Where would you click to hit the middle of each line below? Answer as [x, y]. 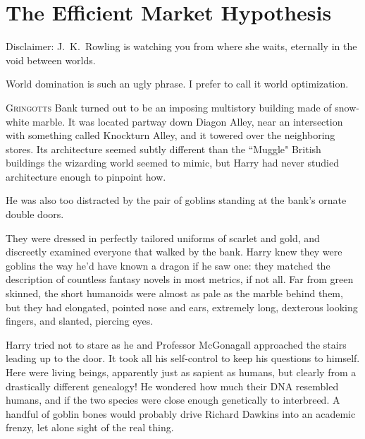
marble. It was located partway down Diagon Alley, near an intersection [188, 121]
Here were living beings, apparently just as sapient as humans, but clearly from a [181, 372]
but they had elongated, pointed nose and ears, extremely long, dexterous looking [182, 307]
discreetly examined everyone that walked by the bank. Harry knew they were [174, 252]
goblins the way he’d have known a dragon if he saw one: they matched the [168, 265]
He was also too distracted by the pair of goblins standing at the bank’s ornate [176, 200]
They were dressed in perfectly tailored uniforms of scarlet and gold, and [163, 237]
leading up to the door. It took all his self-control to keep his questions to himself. [183, 358]
